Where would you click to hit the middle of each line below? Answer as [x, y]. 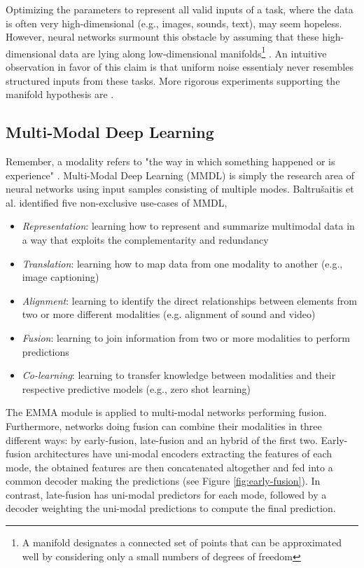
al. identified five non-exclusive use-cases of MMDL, [117, 202]
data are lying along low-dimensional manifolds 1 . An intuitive [193, 52]
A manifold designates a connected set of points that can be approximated [182, 542]
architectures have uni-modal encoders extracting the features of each [183, 453]
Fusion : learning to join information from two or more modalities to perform [186, 337]
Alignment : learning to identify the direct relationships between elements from [189, 300]
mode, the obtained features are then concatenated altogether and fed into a [169, 467]
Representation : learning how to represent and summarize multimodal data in [188, 226]
